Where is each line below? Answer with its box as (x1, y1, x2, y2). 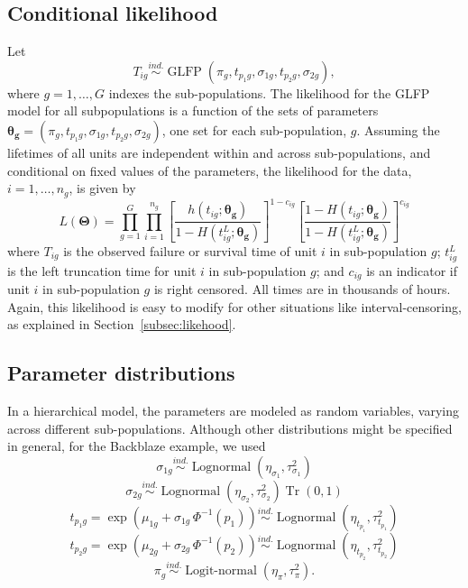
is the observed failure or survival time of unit (63, 242, 317, 260)
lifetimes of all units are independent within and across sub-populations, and (7, 142, 431, 161)
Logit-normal (185, 565, 257, 578)
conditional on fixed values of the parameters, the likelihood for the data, (7, 161, 412, 179)
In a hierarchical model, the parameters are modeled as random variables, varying (7, 401, 460, 420)
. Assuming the (356, 120, 440, 139)
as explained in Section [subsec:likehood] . (7, 315, 236, 334)
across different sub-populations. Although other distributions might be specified (7, 418, 453, 437)
